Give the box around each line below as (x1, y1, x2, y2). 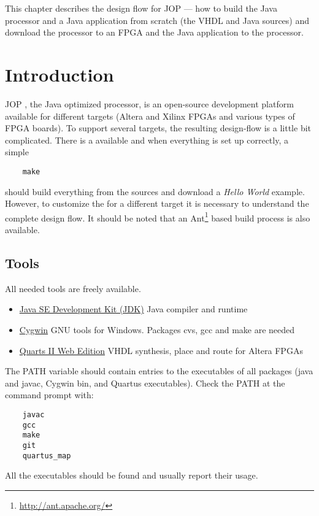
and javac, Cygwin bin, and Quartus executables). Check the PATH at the (5, 376, 285, 389)
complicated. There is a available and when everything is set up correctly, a (5, 133, 288, 146)
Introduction (5, 61, 114, 87)
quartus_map (22, 451, 71, 460)
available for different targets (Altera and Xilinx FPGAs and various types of (5, 109, 295, 122)
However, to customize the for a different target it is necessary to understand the (5, 197, 309, 210)
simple (5, 145, 29, 158)
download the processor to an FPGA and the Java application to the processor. (5, 26, 304, 39)
